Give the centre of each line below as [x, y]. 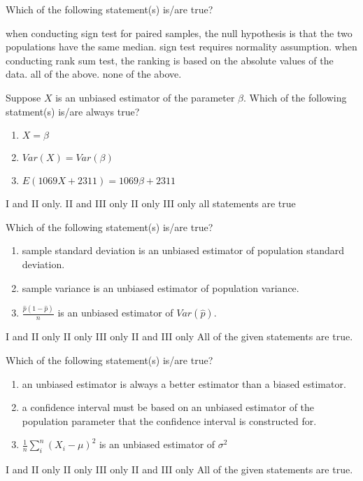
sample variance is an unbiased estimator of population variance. [161, 287]
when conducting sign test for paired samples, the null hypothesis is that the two [179, 33]
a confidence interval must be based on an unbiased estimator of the [168, 407]
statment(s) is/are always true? [73, 111]
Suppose [23, 97]
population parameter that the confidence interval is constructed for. [169, 420]
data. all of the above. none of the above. [94, 74]
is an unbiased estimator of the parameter [145, 97]
